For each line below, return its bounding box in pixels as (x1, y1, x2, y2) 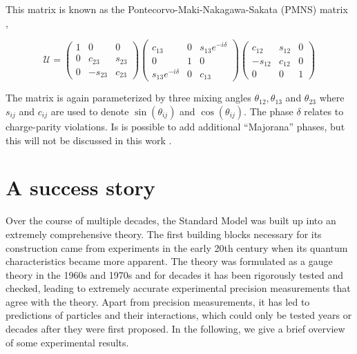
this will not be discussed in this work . (6, 132, 172, 147)
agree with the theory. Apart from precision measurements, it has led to (6, 294, 310, 308)
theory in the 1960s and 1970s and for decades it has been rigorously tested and (6, 267, 344, 282)
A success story (6, 173, 155, 201)
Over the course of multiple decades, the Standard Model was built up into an (6, 213, 336, 228)
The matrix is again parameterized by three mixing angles (6, 90, 251, 105)
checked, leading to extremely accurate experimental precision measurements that (6, 281, 351, 295)
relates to (304, 104, 344, 118)
